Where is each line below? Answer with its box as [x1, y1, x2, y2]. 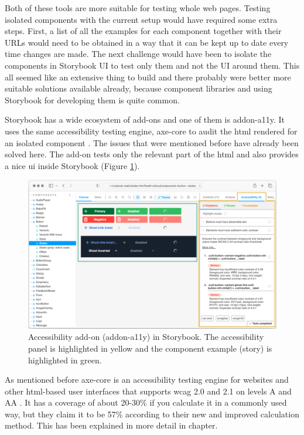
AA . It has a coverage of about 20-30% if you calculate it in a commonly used [5, 396, 287, 409]
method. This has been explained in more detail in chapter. [5, 419, 218, 431]
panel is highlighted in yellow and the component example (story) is [28, 342, 272, 354]
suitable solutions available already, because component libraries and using [5, 82, 272, 95]
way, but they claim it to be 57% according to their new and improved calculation [5, 407, 299, 420]
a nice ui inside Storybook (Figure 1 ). [5, 159, 140, 171]
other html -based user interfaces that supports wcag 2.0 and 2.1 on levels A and [5, 385, 292, 397]
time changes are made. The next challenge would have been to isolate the [5, 48, 272, 60]
